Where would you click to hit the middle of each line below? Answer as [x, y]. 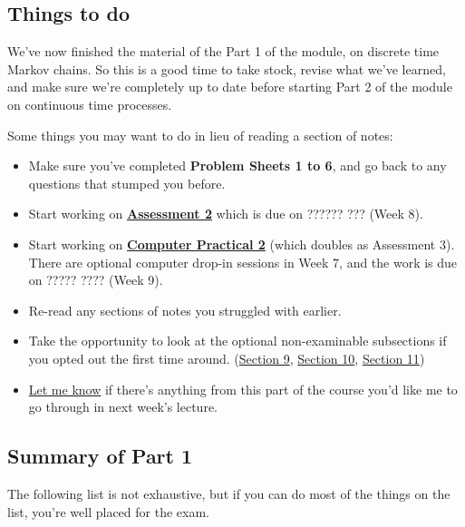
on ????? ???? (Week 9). [96, 280]
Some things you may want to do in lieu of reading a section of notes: [200, 135]
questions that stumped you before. [127, 183]
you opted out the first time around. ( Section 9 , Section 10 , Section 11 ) [227, 358]
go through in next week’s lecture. [123, 407]
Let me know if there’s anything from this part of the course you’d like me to [243, 389]
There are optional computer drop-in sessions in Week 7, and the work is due [243, 262]
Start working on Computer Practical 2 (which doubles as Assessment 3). [242, 244]
